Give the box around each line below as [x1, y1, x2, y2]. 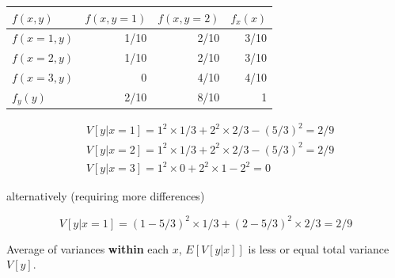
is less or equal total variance [248, 240, 389, 257]
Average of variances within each [6, 240, 169, 257]
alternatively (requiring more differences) [6, 188, 205, 204]
